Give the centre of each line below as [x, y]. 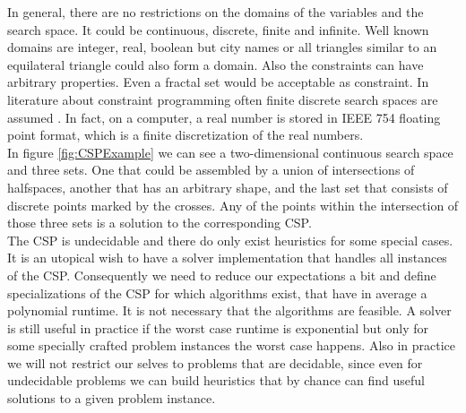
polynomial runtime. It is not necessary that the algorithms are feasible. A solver [229, 310]
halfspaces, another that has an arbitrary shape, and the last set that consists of [228, 187]
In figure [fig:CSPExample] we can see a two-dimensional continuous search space [230, 152]
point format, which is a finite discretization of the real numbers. [186, 135]
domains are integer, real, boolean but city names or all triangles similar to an [222, 47]
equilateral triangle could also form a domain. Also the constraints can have [216, 64]
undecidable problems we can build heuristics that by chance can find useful [216, 380]
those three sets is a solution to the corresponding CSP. [160, 223]
